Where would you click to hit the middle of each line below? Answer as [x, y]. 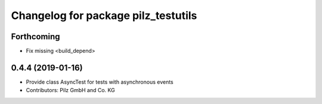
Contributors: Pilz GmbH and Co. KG [71, 90]
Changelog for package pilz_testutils [104, 15]
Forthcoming [35, 37]
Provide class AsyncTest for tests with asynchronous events [100, 82]
